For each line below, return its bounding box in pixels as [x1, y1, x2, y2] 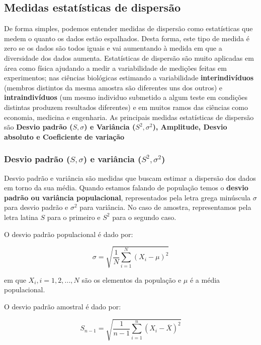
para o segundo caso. [112, 211, 177, 222]
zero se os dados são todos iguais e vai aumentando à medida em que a [4, 43, 222, 53]
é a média [190, 274, 220, 285]
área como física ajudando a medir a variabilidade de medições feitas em [4, 62, 227, 73]
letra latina [4, 211, 38, 222]
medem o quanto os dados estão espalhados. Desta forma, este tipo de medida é [4, 33, 249, 43]
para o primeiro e [47, 211, 101, 222]
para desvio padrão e [4, 202, 68, 212]
